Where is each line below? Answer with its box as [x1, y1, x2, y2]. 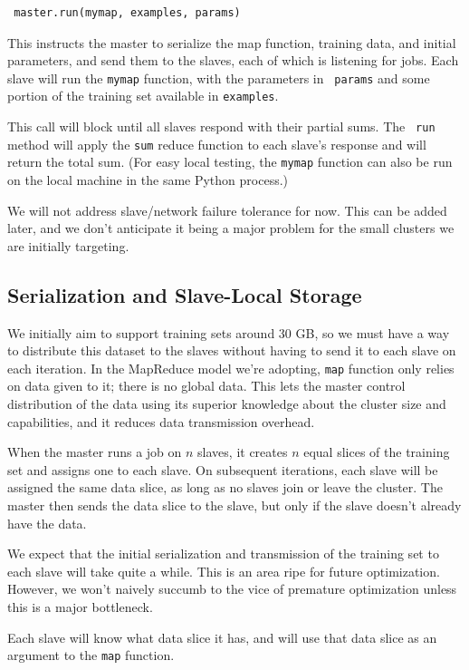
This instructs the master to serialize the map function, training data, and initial [7, 33, 456, 52]
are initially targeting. [7, 236, 129, 255]
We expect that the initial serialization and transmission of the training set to [7, 544, 439, 563]
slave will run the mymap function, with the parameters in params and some [7, 68, 430, 87]
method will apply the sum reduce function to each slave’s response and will [7, 134, 426, 153]
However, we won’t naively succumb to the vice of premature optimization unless [7, 579, 457, 598]
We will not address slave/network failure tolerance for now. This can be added [7, 200, 447, 219]
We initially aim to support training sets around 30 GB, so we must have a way [7, 323, 450, 342]
